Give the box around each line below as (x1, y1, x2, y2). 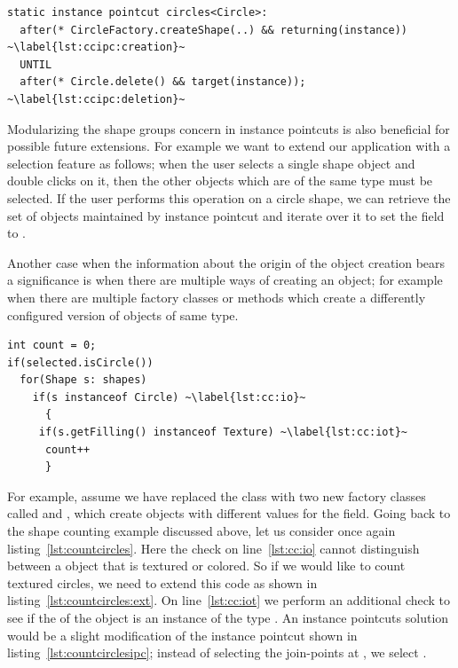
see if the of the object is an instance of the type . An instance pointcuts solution (7, 609, 449, 626)
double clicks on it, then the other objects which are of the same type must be (7, 171, 433, 190)
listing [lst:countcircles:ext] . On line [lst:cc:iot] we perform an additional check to (7, 591, 451, 609)
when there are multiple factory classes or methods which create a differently (7, 287, 426, 306)
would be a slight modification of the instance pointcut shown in (7, 625, 358, 644)
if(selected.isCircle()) (7, 356, 154, 369)
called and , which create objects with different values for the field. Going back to (7, 504, 451, 523)
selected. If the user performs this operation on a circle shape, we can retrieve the (7, 188, 451, 207)
